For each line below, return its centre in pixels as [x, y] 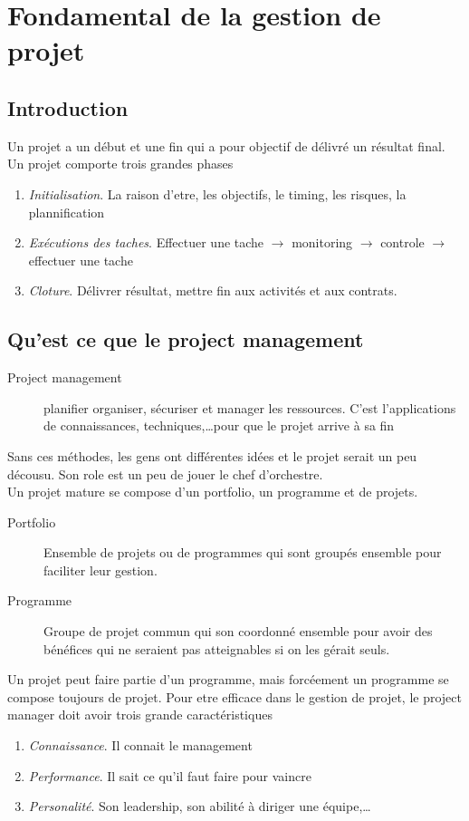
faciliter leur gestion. [100, 570]
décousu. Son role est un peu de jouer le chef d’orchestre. [165, 473]
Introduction [68, 107]
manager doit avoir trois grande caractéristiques [140, 715]
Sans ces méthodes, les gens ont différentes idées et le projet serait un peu [212, 455]
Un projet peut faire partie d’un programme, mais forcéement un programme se [228, 679]
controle [402, 242]
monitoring [322, 242]
